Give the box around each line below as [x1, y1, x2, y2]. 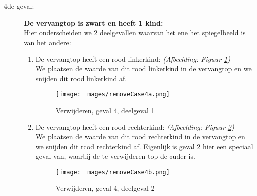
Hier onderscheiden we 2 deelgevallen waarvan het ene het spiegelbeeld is [24, 27, 246, 38]
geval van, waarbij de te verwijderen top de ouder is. [35, 151, 195, 161]
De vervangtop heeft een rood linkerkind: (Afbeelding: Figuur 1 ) [35, 54, 230, 64]
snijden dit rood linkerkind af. [35, 73, 127, 83]
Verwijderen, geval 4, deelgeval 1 [55, 105, 155, 115]
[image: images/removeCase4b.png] [55, 168, 170, 176]
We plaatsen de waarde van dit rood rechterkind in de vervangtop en [35, 131, 245, 141]
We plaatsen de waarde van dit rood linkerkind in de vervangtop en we [35, 63, 252, 73]
